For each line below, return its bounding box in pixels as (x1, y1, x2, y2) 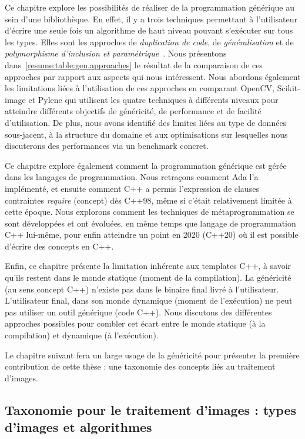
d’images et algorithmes (5, 418, 152, 436)
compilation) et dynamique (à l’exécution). (5, 329, 159, 341)
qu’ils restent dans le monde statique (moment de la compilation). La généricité (5, 271, 291, 284)
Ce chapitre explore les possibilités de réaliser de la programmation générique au (5, 1, 294, 13)
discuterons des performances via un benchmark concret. (5, 139, 209, 152)
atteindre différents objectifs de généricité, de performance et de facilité (5, 105, 262, 117)
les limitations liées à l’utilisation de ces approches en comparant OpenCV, (5, 82, 275, 94)
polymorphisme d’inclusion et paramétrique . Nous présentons (5, 47, 227, 59)
